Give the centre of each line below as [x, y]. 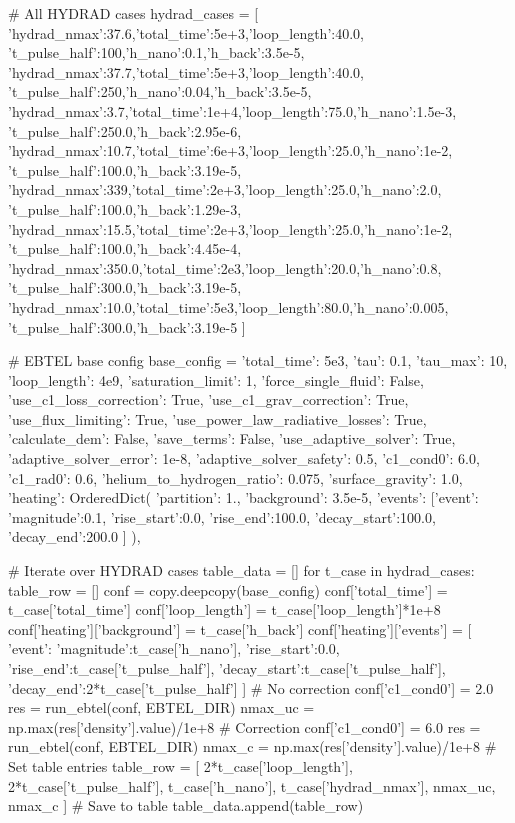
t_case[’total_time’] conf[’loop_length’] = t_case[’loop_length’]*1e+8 [224, 609]
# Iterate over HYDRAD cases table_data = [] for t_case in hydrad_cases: [241, 570]
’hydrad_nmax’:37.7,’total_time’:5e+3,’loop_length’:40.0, [186, 71]
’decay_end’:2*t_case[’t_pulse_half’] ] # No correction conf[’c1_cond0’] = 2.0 [251, 687]
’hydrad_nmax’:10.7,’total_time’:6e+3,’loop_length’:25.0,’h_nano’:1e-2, [230, 150]
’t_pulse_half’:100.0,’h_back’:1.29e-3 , [125, 208]
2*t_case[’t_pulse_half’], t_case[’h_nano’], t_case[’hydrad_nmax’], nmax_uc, [252, 785]
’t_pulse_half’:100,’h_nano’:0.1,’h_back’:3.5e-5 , [156, 52]
